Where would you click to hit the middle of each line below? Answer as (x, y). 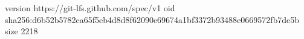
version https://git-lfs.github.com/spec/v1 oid (90, 8)
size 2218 (21, 31)
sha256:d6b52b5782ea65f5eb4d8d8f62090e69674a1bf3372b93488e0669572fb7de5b (152, 19)
